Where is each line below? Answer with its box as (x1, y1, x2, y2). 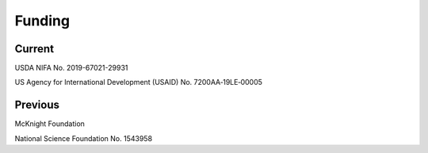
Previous (14, 98, 59, 112)
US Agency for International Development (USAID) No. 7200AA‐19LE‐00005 (14, 78, 263, 87)
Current (14, 42, 55, 55)
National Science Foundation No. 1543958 (14, 133, 153, 143)
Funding (14, 12, 71, 29)
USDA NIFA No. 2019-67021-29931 (14, 63, 128, 73)
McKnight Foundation (14, 119, 85, 128)
